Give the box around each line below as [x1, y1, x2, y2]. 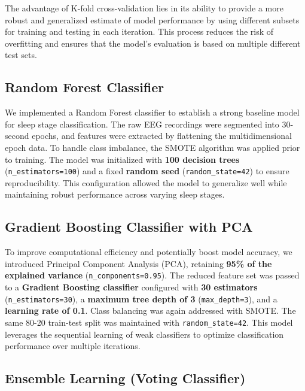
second [5, 129, 29, 142]
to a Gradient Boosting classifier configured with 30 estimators [5, 281, 258, 293]
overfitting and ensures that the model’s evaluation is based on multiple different [5, 37, 301, 49]
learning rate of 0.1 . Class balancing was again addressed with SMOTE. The [5, 304, 296, 317]
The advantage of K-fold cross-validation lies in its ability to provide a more [5, 2, 283, 14]
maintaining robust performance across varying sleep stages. [5, 188, 225, 201]
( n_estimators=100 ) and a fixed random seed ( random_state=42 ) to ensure [5, 165, 289, 177]
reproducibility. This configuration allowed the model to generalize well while [5, 176, 287, 189]
